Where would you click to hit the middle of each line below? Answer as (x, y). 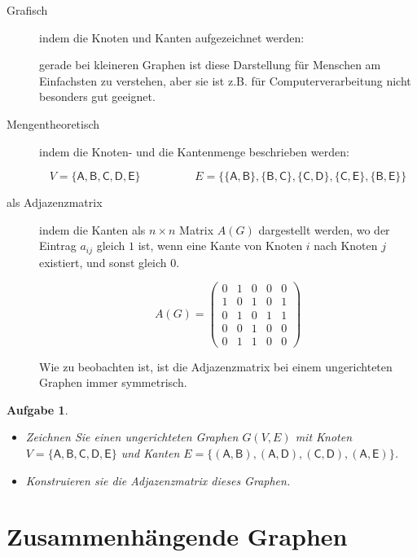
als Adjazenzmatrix (55, 202)
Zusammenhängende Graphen (177, 536)
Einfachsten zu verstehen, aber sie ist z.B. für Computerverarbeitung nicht (225, 80)
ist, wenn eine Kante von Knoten (220, 246)
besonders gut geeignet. (97, 96)
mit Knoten (324, 437)
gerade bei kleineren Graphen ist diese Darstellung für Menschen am (210, 65)
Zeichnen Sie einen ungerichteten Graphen (132, 437)
